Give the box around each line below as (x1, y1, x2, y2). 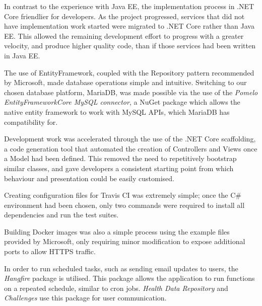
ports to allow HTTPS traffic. (4, 246, 96, 257)
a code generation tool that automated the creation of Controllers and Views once (4, 143, 257, 154)
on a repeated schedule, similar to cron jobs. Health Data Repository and (4, 282, 228, 293)
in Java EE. (4, 50, 40, 60)
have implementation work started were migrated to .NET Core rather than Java (4, 21, 254, 31)
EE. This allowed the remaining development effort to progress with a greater (4, 30, 244, 41)
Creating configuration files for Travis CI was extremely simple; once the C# (4, 190, 242, 200)
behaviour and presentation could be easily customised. (4, 173, 174, 183)
